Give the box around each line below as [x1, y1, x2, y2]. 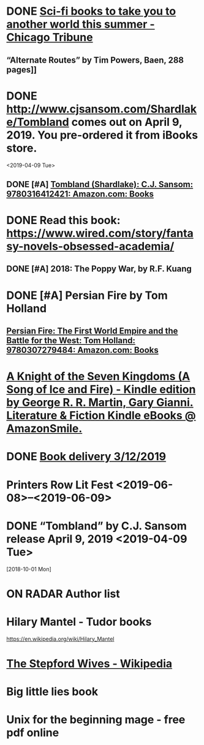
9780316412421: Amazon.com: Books [6, 188, 154, 199]
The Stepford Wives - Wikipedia [6, 657, 173, 670]
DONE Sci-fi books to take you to [6, 4, 176, 18]
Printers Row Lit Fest [6, 477, 113, 492]
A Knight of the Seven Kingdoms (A [6, 369, 191, 384]
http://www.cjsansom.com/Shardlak [6, 102, 197, 116]
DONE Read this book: [6, 214, 121, 228]
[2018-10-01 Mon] [6, 565, 52, 573]
